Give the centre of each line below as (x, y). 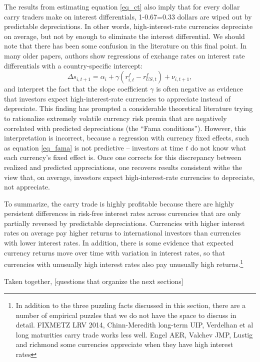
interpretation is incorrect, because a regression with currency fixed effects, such (126, 138)
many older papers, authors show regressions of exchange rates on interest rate (124, 55)
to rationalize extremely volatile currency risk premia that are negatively (115, 118)
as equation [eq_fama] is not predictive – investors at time (94, 147)
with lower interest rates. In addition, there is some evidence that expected (119, 243)
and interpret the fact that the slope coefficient (76, 89)
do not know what (218, 147)
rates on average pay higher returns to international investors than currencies (122, 233)
